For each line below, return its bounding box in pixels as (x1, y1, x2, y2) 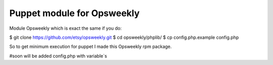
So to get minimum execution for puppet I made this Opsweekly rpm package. (9, 43, 172, 50)
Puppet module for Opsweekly (9, 8, 140, 19)
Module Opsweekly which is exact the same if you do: (9, 25, 122, 31)
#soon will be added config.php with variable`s (9, 53, 107, 59)
